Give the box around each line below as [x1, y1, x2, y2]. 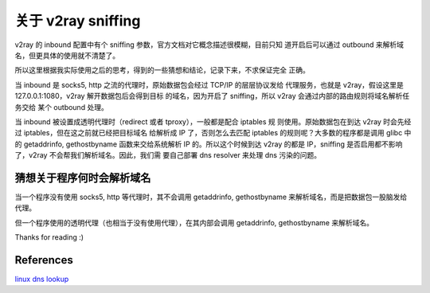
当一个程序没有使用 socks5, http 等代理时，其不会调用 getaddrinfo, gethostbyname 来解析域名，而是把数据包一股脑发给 [14, 192, 408, 201]
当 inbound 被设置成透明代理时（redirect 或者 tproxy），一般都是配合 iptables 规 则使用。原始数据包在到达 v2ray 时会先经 [14, 116, 412, 127]
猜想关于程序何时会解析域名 [14, 171, 151, 185]
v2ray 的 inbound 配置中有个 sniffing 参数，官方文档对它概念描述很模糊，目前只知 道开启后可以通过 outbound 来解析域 [14, 40, 404, 49]
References [14, 253, 73, 267]
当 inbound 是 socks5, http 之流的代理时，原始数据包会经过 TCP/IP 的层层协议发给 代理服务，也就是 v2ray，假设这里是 [14, 80, 404, 89]
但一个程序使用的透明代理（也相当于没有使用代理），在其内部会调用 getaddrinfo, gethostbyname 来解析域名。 [14, 217, 374, 227]
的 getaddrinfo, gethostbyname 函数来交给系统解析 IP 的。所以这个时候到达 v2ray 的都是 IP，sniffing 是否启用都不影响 [14, 139, 403, 149]
